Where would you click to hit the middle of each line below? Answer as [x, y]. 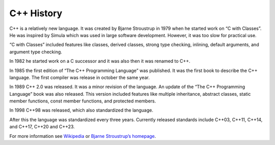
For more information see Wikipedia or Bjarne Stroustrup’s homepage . [83, 136]
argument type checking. [36, 52]
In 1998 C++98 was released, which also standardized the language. [81, 110]
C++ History [36, 13]
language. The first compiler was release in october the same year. [79, 77]
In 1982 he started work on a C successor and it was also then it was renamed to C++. [100, 61]
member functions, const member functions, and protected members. [83, 101]
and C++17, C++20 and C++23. [42, 127]
